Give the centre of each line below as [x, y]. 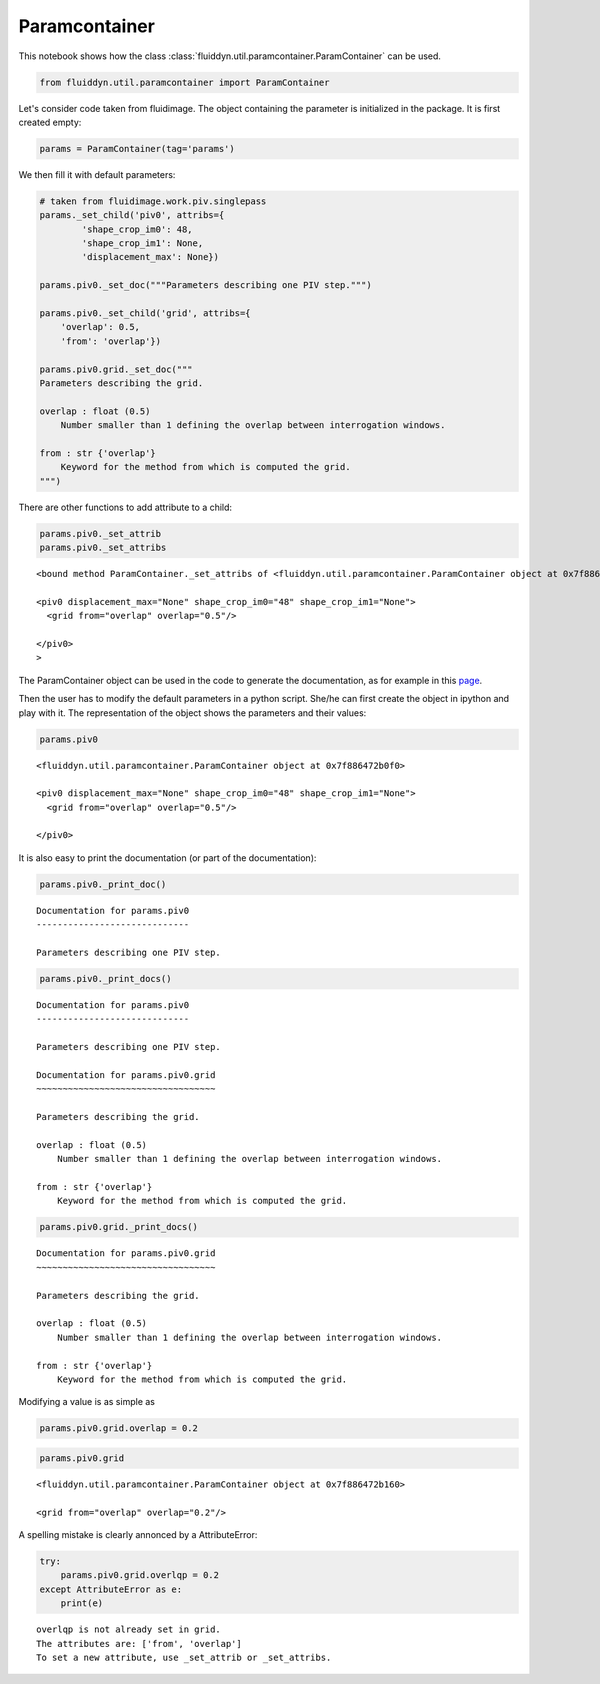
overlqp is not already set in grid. [129, 1629]
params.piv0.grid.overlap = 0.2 [119, 1428]
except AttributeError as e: [111, 1589]
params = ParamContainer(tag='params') [137, 148]
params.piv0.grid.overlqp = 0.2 [140, 1575]
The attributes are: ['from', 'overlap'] [139, 1643]
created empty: [50, 122]
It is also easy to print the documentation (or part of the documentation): [167, 857]
